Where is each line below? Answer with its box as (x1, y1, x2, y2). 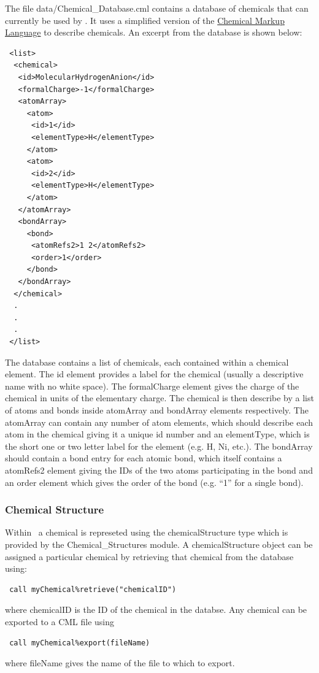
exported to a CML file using (5, 615, 115, 628)
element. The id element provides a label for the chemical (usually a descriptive (5, 367, 304, 380)
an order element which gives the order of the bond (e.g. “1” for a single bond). (5, 475, 304, 488)
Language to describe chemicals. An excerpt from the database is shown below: (5, 26, 302, 39)
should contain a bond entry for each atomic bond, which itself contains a (5, 452, 282, 464)
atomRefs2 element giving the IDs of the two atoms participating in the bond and (5, 463, 313, 476)
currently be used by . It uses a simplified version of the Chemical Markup (5, 13, 285, 26)
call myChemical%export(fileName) (9, 638, 150, 647)
